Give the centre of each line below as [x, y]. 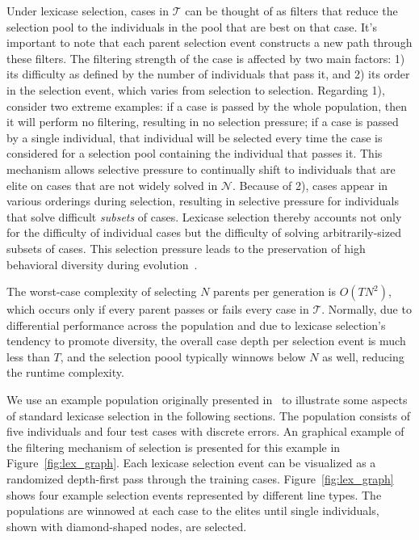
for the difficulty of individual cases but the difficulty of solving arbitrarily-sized [204, 232]
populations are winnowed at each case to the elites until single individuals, [193, 510]
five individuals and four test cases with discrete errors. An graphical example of [205, 431]
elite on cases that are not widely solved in [112, 185]
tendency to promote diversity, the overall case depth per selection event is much [206, 341]
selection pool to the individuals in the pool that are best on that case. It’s [192, 26]
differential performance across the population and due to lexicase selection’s [196, 325]
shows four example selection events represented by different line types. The [194, 494]
